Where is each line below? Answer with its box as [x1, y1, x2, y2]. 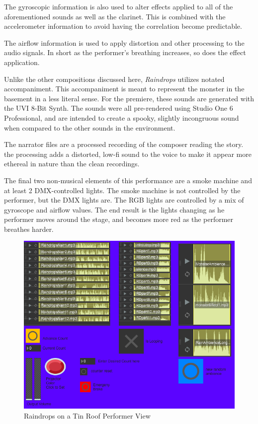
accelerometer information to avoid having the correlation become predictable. [4, 21, 242, 31]
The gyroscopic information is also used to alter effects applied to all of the [4, 1, 233, 11]
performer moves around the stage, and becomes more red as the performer [4, 214, 234, 224]
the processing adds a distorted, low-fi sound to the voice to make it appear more [4, 148, 252, 159]
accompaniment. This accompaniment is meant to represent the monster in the [4, 83, 245, 94]
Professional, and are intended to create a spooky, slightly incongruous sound [4, 112, 239, 123]
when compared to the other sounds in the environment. [4, 122, 175, 133]
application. [4, 57, 40, 67]
